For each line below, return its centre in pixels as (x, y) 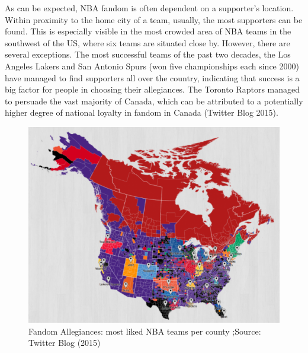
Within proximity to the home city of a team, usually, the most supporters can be (154, 19)
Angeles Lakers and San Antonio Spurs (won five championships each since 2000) (152, 66)
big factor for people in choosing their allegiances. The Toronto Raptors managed (153, 89)
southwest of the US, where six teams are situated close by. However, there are (147, 42)
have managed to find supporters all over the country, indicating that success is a (152, 77)
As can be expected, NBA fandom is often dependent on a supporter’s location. (149, 8)
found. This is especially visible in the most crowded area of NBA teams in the (148, 31)
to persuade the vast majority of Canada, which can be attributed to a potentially (154, 101)
